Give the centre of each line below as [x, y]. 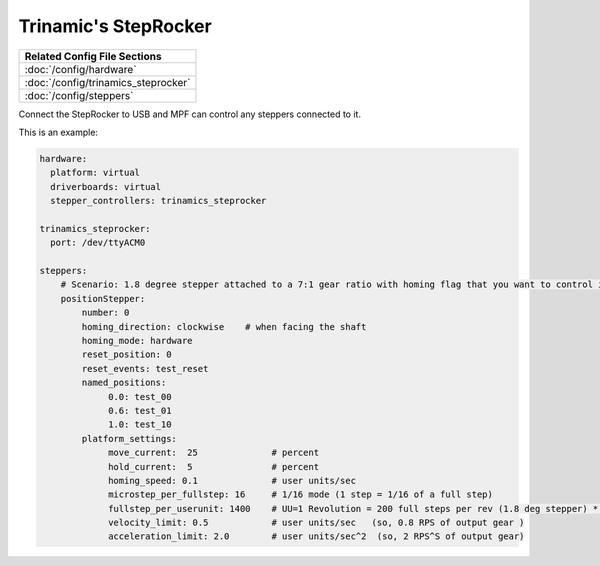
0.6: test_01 [140, 410]
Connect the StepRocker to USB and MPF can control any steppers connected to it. [190, 114]
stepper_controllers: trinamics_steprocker [158, 201]
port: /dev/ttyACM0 [98, 243]
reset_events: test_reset [145, 368]
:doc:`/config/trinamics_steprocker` [107, 82]
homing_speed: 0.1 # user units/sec [232, 480]
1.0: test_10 [140, 424]
